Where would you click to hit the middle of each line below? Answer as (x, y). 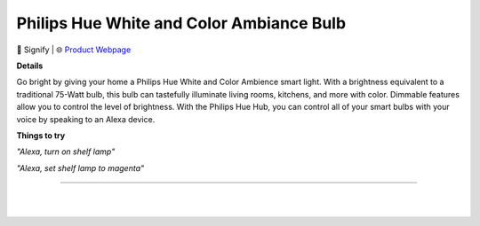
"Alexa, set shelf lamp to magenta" (80, 168)
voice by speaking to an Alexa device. (86, 119)
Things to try (41, 135)
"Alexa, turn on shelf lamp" (66, 152)
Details (30, 66)
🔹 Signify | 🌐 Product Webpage (74, 50)
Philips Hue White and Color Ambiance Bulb (181, 23)
